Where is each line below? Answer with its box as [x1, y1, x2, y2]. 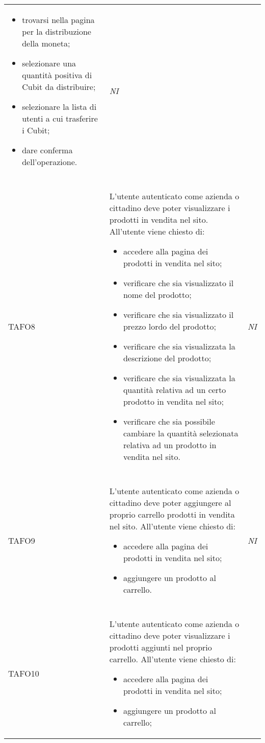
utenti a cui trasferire [22, 112, 98, 124]
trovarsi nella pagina [22, 14, 95, 26]
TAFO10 [8, 667, 39, 679]
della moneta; [22, 37, 70, 49]
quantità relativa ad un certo [123, 384, 226, 396]
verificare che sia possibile [123, 415, 215, 427]
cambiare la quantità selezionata [123, 427, 238, 439]
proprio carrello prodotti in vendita [109, 508, 235, 520]
